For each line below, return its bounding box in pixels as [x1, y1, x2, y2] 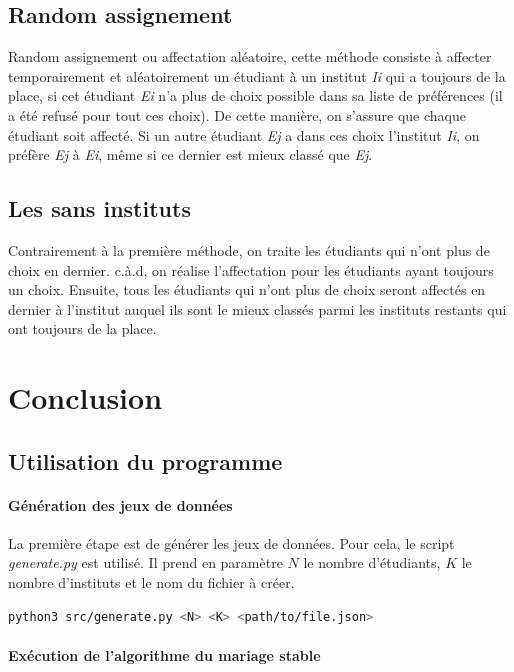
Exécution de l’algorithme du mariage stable [8, 644, 321, 665]
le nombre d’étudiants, [303, 552, 441, 573]
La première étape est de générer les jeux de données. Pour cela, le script [8, 532, 455, 553]
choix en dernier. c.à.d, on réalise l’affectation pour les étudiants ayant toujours [8, 259, 494, 280]
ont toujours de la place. [8, 318, 157, 339]
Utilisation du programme [8, 445, 283, 476]
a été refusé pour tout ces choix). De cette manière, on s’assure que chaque [8, 104, 466, 125]
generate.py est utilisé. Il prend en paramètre [8, 552, 283, 573]
